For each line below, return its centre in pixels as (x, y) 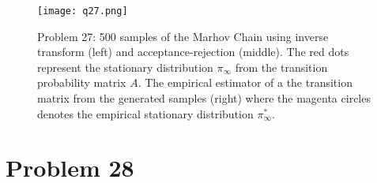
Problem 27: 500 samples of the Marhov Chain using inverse (183, 36)
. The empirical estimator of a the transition (245, 82)
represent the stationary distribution (125, 67)
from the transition (281, 67)
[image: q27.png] (83, 11)
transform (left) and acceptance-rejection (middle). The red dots (193, 52)
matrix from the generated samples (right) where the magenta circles (204, 98)
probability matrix (82, 82)
